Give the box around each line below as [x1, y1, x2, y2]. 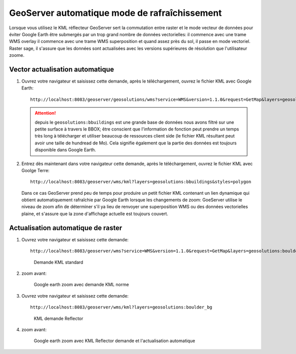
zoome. [9, 52, 25, 58]
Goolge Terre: [21, 167, 50, 173]
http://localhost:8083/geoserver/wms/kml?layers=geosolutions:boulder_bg [30, 305, 213, 310]
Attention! [35, 110, 56, 116]
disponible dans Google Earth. [35, 147, 96, 153]
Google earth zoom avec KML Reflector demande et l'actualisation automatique [34, 338, 195, 344]
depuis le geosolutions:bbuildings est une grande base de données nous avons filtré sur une [35, 119, 234, 125]
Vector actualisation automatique [9, 65, 114, 74]
